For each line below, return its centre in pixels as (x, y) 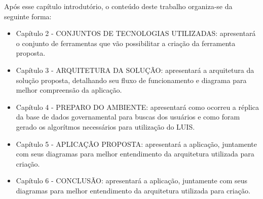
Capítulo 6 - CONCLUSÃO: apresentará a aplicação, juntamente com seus (132, 181)
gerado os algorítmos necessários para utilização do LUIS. (105, 126)
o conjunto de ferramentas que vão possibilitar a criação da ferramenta (126, 43)
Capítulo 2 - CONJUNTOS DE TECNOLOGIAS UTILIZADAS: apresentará (136, 33)
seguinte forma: (28, 16)
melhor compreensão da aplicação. (69, 90)
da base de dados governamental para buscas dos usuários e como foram (128, 117)
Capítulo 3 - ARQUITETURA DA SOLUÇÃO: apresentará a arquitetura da (135, 70)
